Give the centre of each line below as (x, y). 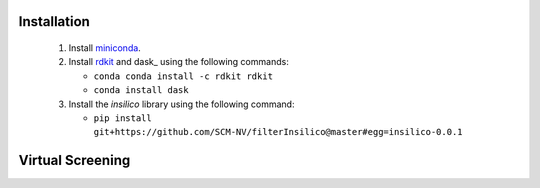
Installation (54, 21)
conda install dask (141, 90)
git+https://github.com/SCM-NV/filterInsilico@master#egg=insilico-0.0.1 (278, 132)
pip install (122, 118)
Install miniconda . (105, 48)
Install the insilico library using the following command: (181, 104)
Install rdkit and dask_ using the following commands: (178, 62)
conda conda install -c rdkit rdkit (183, 76)
